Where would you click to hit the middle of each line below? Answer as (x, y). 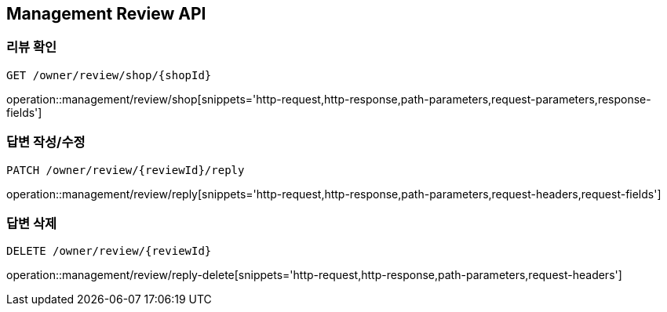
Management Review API (106, 14)
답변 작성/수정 (46, 142)
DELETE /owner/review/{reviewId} (109, 251)
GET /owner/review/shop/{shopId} (109, 75)
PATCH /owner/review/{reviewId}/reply (126, 170)
